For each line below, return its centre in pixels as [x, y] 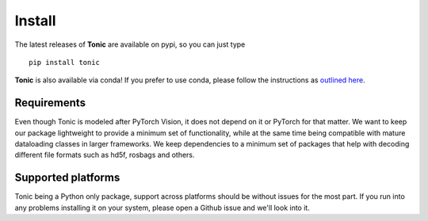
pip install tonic [65, 62]
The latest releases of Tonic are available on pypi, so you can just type [130, 44]
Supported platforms [67, 178]
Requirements [50, 103]
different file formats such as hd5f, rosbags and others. [105, 155]
